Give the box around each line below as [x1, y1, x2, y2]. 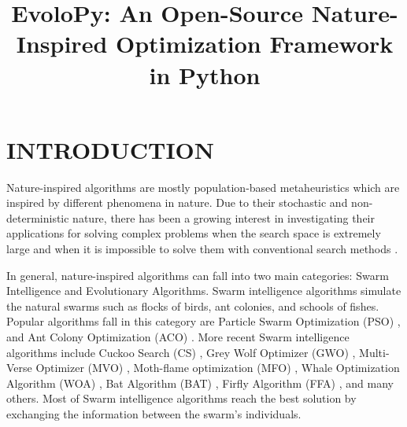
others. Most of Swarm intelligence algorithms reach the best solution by [6, 390, 357, 407]
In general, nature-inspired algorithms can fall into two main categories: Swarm [6, 267, 389, 283]
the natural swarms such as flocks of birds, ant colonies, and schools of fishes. [6, 297, 379, 314]
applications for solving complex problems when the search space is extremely [6, 225, 381, 241]
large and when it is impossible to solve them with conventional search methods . [6, 241, 398, 257]
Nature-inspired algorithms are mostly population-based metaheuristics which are [6, 179, 400, 195]
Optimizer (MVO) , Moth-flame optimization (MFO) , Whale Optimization [35, 359, 400, 376]
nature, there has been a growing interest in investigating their [72, 209, 375, 226]
